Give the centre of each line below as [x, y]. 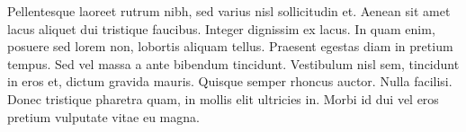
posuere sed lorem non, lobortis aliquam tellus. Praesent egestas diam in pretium [230, 46]
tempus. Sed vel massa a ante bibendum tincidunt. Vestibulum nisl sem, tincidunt [233, 63]
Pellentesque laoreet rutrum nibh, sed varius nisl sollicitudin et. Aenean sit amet [229, 11]
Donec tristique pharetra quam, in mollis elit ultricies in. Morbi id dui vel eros [223, 98]
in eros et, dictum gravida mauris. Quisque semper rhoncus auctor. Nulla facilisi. [230, 81]
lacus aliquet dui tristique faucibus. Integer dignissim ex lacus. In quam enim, [221, 28]
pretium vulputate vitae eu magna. [103, 116]
